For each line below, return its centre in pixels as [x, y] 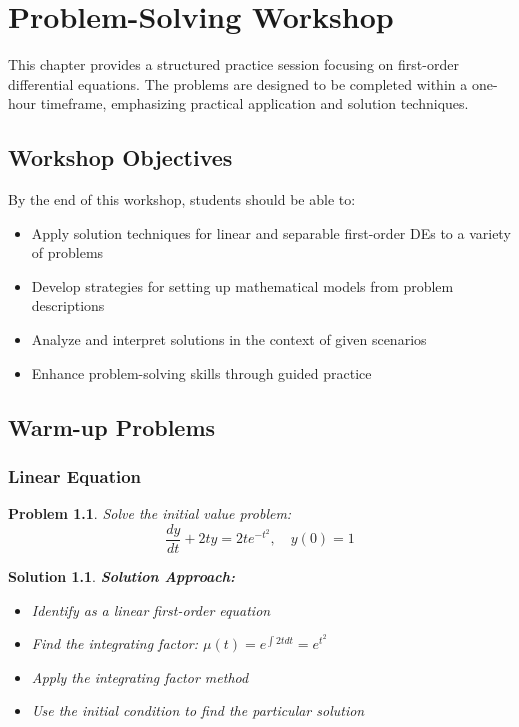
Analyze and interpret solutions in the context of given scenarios [229, 339]
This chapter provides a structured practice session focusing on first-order [233, 64]
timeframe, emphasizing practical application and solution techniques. [254, 103]
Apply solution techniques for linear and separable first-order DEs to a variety [271, 232]
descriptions [68, 305]
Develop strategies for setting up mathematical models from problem [242, 285]
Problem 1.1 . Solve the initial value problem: [150, 513]
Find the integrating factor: [115, 643]
